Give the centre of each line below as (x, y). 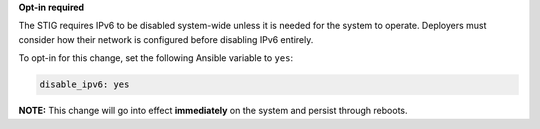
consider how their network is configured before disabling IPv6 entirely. (166, 39)
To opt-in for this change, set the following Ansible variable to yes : (156, 58)
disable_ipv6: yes (84, 84)
